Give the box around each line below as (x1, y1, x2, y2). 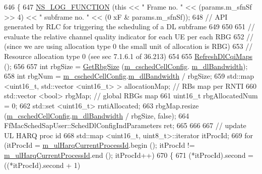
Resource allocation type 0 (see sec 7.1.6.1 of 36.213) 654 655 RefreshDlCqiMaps (4, 50, 252, 61)
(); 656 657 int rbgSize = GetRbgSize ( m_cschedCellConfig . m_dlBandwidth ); (4, 61, 248, 71)
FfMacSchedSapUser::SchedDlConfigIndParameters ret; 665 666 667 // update (4, 120, 246, 131)
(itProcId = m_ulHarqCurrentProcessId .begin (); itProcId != (4, 140, 195, 150)
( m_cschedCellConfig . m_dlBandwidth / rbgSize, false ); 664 (4, 110, 189, 121)
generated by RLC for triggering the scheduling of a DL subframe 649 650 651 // (4, 21, 255, 32)
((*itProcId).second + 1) (4, 159, 81, 170)
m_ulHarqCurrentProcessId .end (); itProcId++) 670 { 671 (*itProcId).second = (4, 149, 253, 160)
